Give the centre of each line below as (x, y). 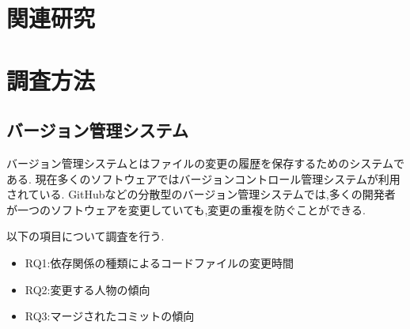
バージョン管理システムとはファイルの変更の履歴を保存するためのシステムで (205, 163)
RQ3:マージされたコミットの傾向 (110, 316)
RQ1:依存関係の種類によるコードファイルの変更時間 (159, 262)
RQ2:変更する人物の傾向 (87, 289)
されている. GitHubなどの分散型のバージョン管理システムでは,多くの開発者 (201, 194)
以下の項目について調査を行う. (85, 236)
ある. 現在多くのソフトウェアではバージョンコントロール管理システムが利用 (203, 178)
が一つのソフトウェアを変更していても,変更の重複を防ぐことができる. (186, 209)
